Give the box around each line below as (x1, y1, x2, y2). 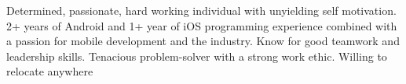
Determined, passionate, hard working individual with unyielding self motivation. (6, 2, 397, 18)
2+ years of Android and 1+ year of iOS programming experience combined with (6, 17, 397, 33)
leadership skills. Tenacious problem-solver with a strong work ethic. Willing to (6, 47, 387, 64)
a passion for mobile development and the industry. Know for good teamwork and (6, 33, 400, 49)
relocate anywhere (6, 63, 93, 79)
